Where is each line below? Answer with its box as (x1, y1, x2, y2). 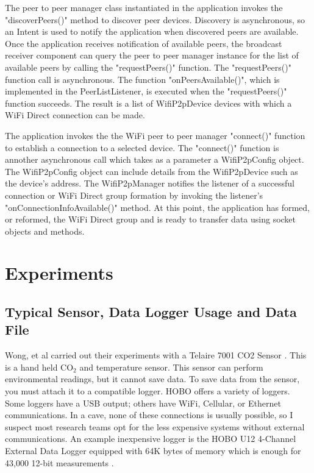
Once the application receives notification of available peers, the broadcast (5, 37, 282, 49)
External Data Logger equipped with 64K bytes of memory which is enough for (5, 444, 301, 457)
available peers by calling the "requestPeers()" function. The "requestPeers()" (5, 60, 291, 73)
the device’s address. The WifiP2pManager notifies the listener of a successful (5, 177, 294, 190)
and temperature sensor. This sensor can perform (79, 360, 263, 373)
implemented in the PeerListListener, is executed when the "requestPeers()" (5, 85, 287, 98)
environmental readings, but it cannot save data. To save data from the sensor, (5, 372, 300, 385)
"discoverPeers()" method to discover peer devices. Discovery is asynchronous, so (5, 13, 305, 26)
